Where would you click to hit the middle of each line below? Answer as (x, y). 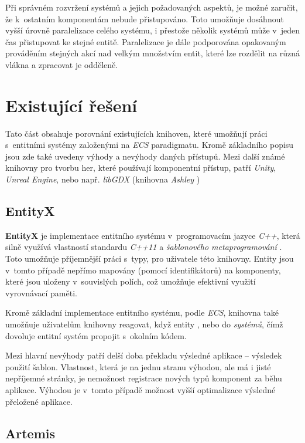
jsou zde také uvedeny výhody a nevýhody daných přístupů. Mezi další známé (145, 156)
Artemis (30, 433)
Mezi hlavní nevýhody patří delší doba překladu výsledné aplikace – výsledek (144, 355)
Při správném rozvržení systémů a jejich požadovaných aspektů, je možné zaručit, (152, 7)
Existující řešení (71, 105)
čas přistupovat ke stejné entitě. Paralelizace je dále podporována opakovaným (146, 41)
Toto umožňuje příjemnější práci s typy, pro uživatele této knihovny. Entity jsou (150, 258)
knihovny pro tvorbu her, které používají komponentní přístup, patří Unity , (141, 168)
